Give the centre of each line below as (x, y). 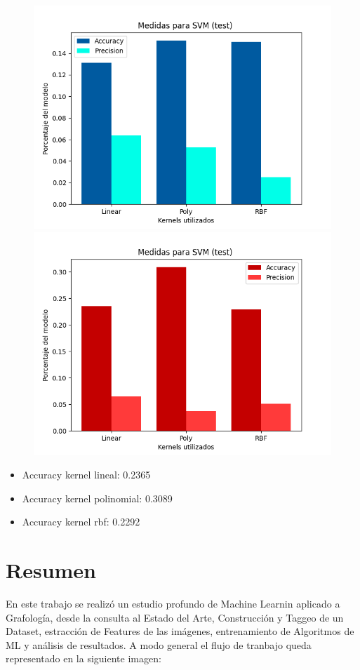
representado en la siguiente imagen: (84, 658)
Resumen (51, 570)
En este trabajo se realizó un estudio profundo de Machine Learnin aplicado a (173, 604)
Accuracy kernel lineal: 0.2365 (86, 475)
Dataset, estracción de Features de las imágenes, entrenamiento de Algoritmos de (180, 631)
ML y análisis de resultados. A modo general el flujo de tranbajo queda (159, 644)
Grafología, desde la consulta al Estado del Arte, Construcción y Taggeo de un (175, 617)
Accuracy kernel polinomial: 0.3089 (97, 498)
